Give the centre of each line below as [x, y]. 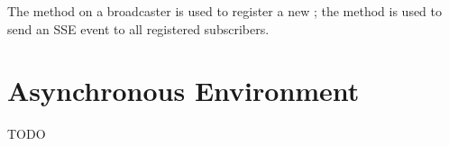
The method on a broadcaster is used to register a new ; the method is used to [225, 11]
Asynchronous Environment [183, 91]
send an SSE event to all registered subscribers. [138, 28]
